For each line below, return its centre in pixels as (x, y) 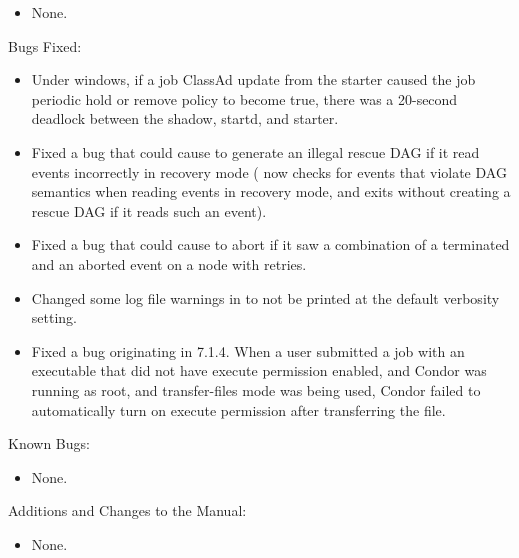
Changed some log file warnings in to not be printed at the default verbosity (265, 297)
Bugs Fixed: (45, 45)
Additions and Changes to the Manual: (127, 510)
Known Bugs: (49, 443)
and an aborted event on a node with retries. (169, 263)
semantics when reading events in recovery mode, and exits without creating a (271, 191)
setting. (54, 317)
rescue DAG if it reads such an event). (149, 210)
